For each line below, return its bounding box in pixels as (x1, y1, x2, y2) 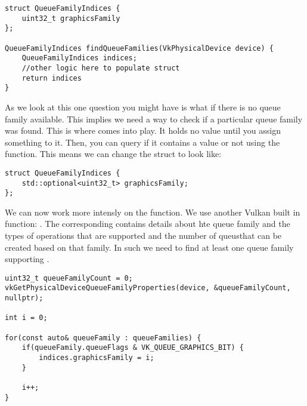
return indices (21, 73, 82, 82)
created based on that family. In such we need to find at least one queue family (5, 241, 294, 253)
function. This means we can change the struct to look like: (5, 147, 222, 160)
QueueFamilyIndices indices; (21, 54, 137, 63)
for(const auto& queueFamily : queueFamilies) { (5, 333, 201, 342)
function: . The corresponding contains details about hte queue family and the (5, 217, 290, 230)
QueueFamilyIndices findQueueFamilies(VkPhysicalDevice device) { (5, 44, 274, 53)
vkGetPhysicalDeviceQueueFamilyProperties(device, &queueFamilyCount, (5, 284, 291, 293)
